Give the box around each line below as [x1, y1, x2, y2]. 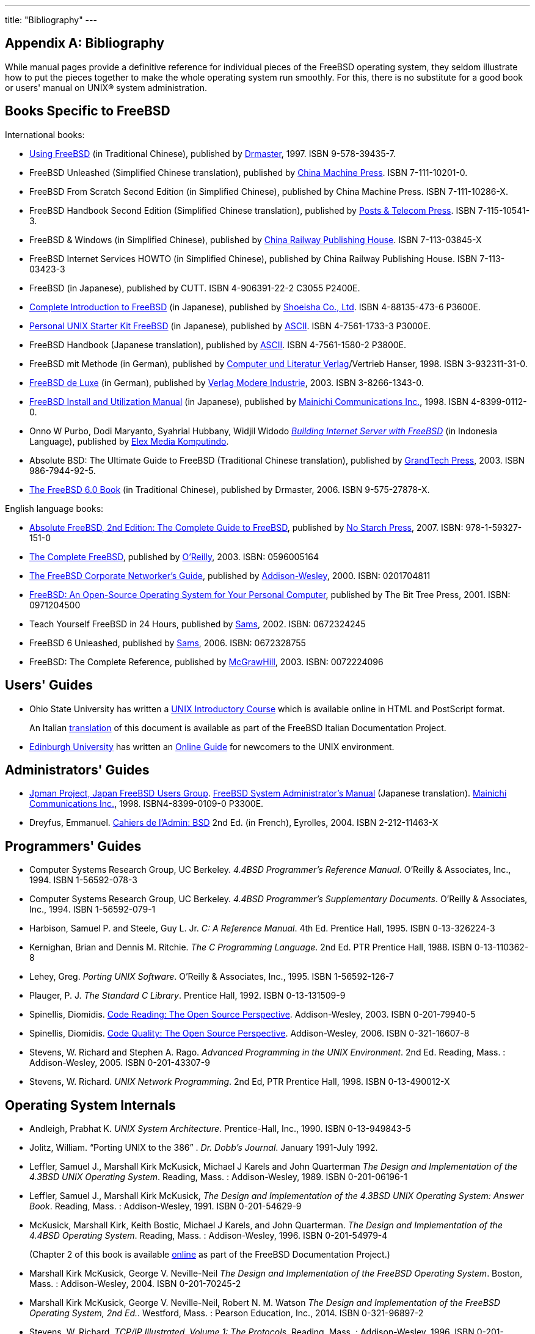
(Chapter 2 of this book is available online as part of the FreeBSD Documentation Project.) [29, 1249, 390, 1260]
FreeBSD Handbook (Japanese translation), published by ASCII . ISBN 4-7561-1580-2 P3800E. [29, 339, 407, 350]
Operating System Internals [5, 1097, 176, 1113]
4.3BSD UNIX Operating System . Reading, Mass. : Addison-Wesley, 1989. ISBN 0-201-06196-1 [29, 1172, 407, 1183]
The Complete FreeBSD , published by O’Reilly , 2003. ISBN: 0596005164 [29, 551, 319, 562]
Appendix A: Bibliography [5, 35, 164, 51]
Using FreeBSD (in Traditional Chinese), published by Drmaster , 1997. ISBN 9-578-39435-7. [29, 148, 396, 159]
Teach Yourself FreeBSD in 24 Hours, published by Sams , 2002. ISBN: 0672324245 [29, 618, 366, 629]
